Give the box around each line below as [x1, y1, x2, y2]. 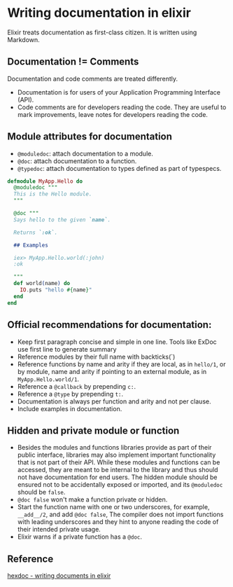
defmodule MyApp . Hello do [7, 177, 83, 185]
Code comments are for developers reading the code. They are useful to [17, 103, 227, 111]
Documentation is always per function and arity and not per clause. [17, 397, 211, 406]
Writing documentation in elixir [7, 5, 191, 21]
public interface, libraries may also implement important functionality [17, 450, 216, 460]
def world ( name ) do [13, 280, 71, 287]
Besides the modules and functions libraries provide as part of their [17, 443, 212, 452]
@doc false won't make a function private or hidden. [17, 495, 168, 504]
